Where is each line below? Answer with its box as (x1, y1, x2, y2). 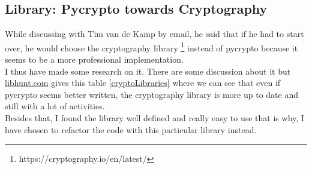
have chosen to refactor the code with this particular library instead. (5, 123, 257, 136)
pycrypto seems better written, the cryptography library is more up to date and (5, 88, 299, 100)
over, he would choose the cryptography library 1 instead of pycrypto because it (5, 39, 298, 54)
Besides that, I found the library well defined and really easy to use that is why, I (5, 112, 304, 124)
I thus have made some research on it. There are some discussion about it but (5, 64, 291, 77)
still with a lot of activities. (5, 100, 105, 112)
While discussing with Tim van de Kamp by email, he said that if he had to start (5, 27, 304, 40)
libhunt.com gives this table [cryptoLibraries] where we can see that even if (5, 76, 281, 89)
